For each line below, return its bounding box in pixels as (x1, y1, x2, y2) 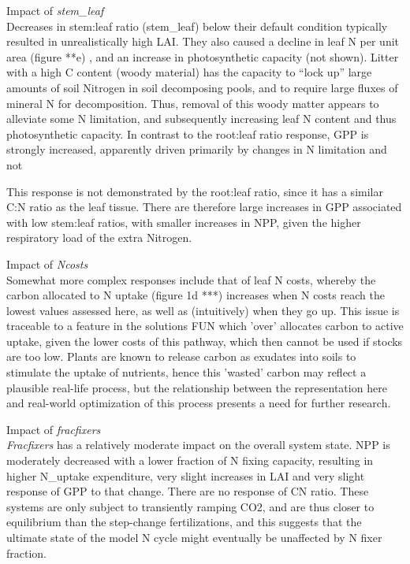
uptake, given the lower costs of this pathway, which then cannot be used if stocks (6, 332, 403, 349)
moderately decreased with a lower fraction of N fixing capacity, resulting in (6, 452, 374, 469)
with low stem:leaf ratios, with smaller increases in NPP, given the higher (6, 213, 361, 230)
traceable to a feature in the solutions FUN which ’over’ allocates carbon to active (6, 317, 404, 334)
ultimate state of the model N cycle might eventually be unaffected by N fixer (6, 529, 382, 545)
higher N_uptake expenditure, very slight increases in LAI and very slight (6, 467, 365, 484)
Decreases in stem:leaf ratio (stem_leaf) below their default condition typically (6, 17, 388, 34)
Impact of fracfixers (6, 421, 101, 437)
